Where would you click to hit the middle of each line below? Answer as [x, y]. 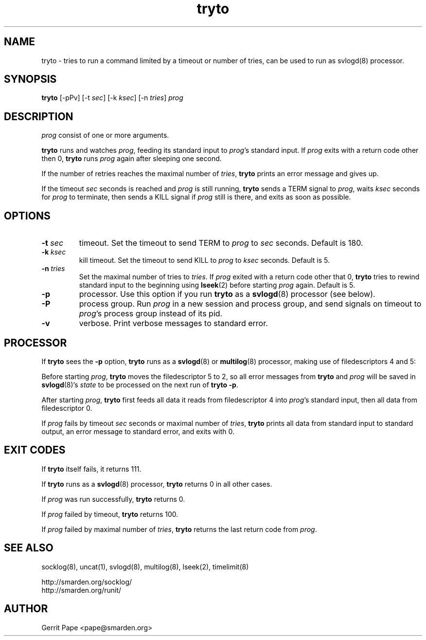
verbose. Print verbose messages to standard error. [173, 323]
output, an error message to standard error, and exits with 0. [138, 431]
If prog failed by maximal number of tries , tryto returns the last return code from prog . [179, 529]
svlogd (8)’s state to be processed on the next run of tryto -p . [140, 384]
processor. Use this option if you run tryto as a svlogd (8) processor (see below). [227, 294]
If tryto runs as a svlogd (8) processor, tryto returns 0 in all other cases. [157, 484]
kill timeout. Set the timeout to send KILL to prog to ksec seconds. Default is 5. [204, 260]
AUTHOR [26, 609]
